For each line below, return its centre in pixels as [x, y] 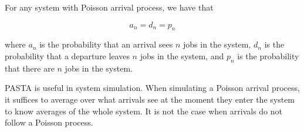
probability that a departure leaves [67, 55]
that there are [30, 68]
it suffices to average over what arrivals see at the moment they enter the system [150, 99]
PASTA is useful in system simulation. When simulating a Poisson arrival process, [152, 88]
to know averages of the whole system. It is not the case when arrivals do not [144, 111]
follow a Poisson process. [49, 122]
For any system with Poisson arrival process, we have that [109, 7]
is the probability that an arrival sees [106, 44]
